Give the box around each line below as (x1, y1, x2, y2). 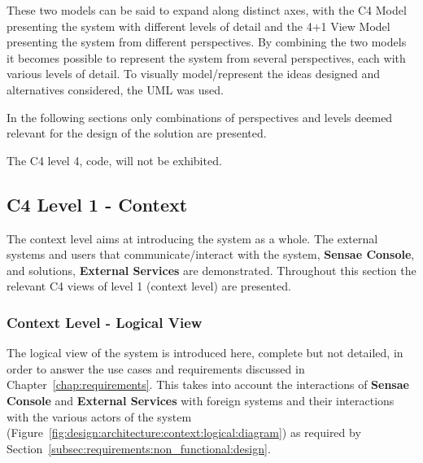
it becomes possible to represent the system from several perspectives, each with (7, 49, 406, 66)
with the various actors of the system (7, 408, 192, 425)
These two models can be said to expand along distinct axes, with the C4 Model (7, 2, 407, 18)
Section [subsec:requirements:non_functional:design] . (7, 439, 271, 456)
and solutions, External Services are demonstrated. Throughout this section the (7, 261, 416, 278)
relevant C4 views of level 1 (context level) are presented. (7, 277, 291, 295)
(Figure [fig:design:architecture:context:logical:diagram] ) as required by (7, 424, 361, 441)
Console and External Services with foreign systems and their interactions (7, 391, 395, 408)
